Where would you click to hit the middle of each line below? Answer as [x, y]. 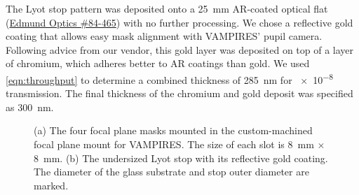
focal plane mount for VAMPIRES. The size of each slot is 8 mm [174, 144]
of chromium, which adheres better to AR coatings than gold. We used [158, 63]
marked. [51, 185]
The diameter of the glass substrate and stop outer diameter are [171, 172]
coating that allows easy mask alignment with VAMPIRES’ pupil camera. [164, 36]
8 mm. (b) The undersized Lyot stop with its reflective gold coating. [181, 158]
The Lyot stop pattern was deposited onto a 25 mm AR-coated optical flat [167, 8]
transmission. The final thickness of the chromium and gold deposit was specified [179, 93]
